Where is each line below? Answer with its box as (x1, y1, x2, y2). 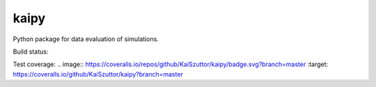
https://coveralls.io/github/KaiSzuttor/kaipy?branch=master (13, 70, 184, 78)
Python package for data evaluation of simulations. (13, 35, 159, 43)
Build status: (13, 47, 49, 56)
